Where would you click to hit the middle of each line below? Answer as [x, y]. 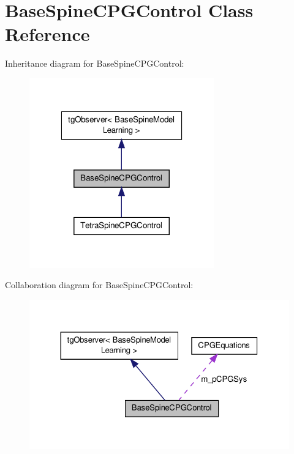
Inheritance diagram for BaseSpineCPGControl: [95, 63]
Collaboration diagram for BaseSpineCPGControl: [99, 285]
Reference [47, 34]
